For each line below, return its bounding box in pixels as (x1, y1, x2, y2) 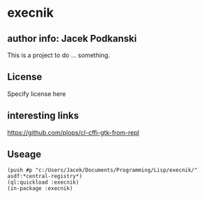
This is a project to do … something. (7, 51, 110, 59)
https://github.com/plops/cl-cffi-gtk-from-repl (7, 128, 139, 136)
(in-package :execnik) (7, 185, 73, 192)
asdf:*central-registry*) (7, 173, 82, 180)
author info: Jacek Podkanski (7, 33, 137, 45)
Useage (7, 148, 42, 161)
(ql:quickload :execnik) (7, 179, 79, 186)
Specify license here (7, 89, 66, 98)
